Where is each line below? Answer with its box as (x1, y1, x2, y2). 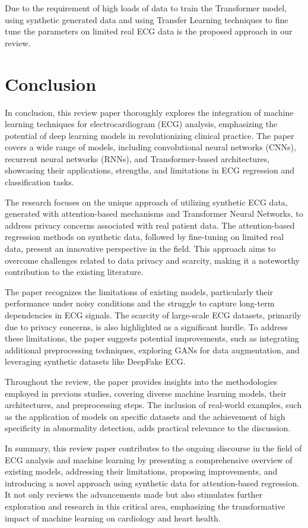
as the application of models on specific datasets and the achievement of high (5, 410, 285, 422)
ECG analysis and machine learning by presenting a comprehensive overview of (5, 453, 293, 466)
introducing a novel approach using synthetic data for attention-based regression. (5, 476, 300, 489)
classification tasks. (5, 176, 74, 188)
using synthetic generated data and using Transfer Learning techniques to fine (5, 13, 288, 26)
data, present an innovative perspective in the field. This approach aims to (5, 242, 276, 255)
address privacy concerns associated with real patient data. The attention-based (5, 219, 295, 231)
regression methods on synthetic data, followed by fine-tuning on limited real (5, 230, 284, 243)
